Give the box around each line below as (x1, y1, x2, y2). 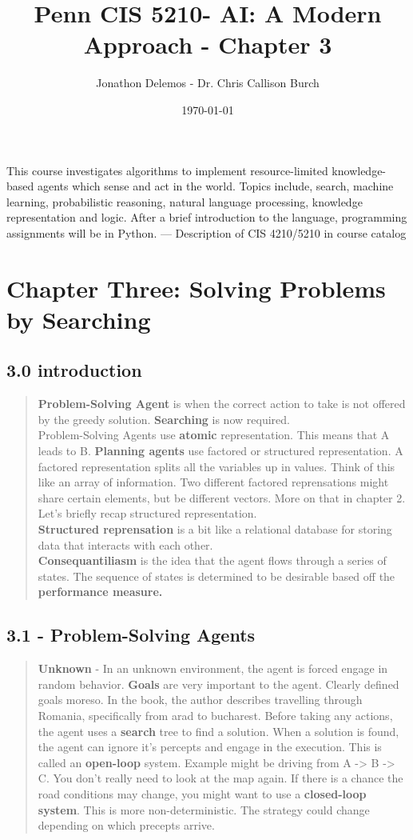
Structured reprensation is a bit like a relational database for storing (38, 520, 392, 537)
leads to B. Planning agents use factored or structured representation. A (38, 442, 403, 459)
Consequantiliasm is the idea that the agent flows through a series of (38, 552, 387, 569)
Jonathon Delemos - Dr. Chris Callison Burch (96, 74, 320, 91)
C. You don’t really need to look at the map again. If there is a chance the (38, 770, 403, 786)
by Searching (6, 302, 151, 335)
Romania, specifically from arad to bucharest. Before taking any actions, (38, 706, 393, 723)
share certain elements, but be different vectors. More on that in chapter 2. (38, 489, 406, 506)
